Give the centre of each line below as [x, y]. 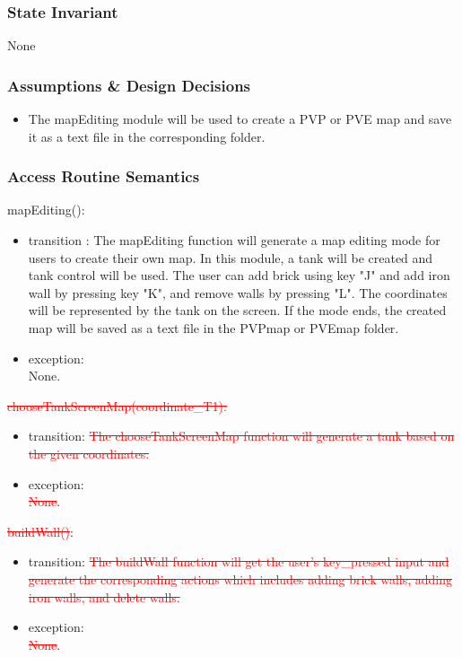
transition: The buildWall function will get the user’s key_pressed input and [239, 561]
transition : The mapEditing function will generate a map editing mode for [234, 240]
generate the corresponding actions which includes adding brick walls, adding [240, 578]
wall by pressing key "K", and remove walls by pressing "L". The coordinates [238, 292]
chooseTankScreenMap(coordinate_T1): [117, 405]
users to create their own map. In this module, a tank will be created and [231, 257]
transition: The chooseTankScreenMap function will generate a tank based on [241, 436]
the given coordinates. [89, 453]
